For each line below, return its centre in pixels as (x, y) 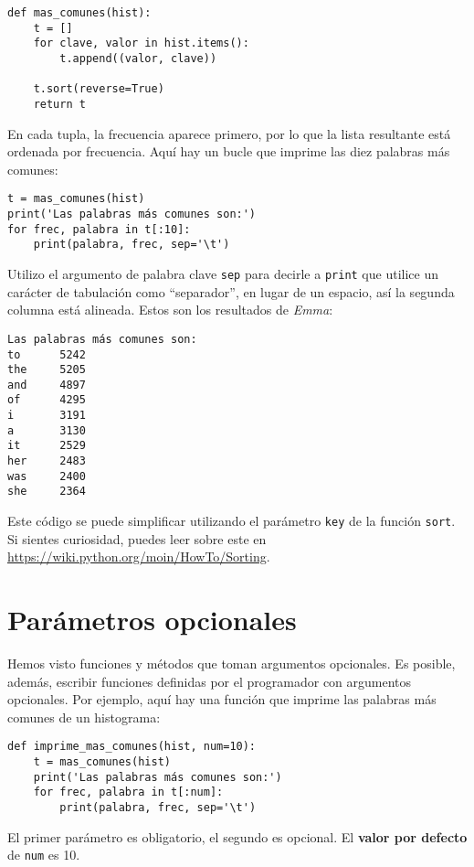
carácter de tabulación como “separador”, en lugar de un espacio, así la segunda (231, 291)
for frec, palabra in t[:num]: (128, 792)
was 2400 (47, 476)
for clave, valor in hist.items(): (141, 43)
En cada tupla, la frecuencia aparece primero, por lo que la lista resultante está (229, 133)
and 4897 (47, 385)
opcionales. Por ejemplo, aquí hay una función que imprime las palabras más (222, 699)
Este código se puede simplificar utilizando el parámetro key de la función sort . (232, 521)
